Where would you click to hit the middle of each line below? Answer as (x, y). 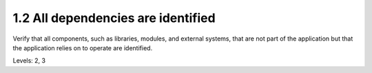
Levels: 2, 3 (29, 61)
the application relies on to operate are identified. (83, 48)
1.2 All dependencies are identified (114, 18)
